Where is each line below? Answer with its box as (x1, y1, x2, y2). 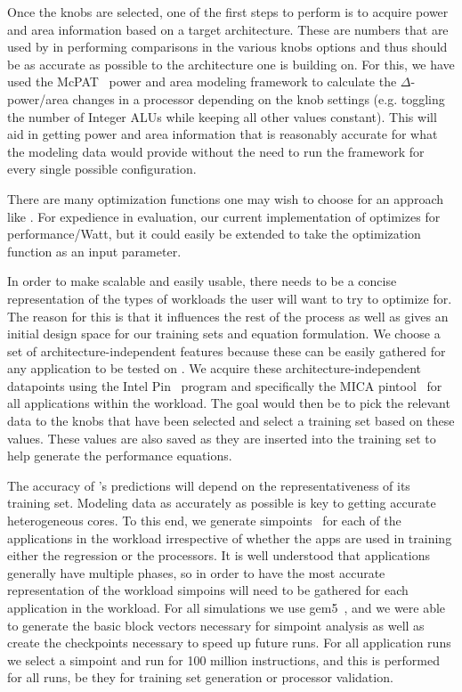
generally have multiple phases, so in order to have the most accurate (7, 563, 385, 582)
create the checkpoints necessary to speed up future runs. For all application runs (7, 633, 451, 652)
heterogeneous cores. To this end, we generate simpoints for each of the (7, 511, 401, 530)
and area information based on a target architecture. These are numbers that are (7, 20, 449, 38)
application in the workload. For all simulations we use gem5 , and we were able (7, 598, 446, 616)
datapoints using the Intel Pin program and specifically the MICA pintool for (7, 376, 442, 395)
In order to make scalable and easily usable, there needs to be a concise (7, 272, 397, 290)
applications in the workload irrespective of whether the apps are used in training (7, 528, 452, 547)
